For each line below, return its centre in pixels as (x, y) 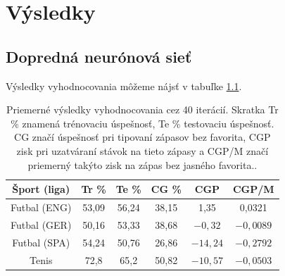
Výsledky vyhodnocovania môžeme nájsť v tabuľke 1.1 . (124, 86)
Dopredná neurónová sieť (99, 56)
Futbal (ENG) (41, 207)
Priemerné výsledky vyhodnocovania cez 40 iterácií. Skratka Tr (142, 109)
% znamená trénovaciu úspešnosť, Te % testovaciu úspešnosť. (142, 123)
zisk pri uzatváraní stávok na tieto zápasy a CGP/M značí (142, 150)
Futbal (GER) (41, 224)
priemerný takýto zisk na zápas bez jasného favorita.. (142, 164)
